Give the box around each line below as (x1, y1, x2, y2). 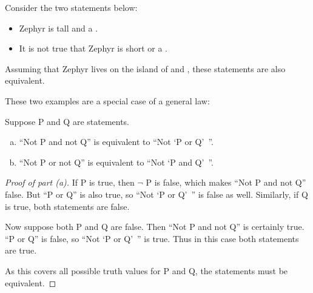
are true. (5, 244, 37, 257)
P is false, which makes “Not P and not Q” (146, 176, 306, 189)
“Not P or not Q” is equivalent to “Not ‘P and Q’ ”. (19, 155, 214, 168)
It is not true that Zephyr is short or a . (19, 42, 168, 55)
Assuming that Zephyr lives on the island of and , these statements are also (5, 62, 286, 75)
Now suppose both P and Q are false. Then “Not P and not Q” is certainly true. (5, 220, 305, 233)
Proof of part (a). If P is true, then (5, 176, 135, 189)
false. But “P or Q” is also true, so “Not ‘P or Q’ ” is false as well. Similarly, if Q (5, 187, 308, 200)
